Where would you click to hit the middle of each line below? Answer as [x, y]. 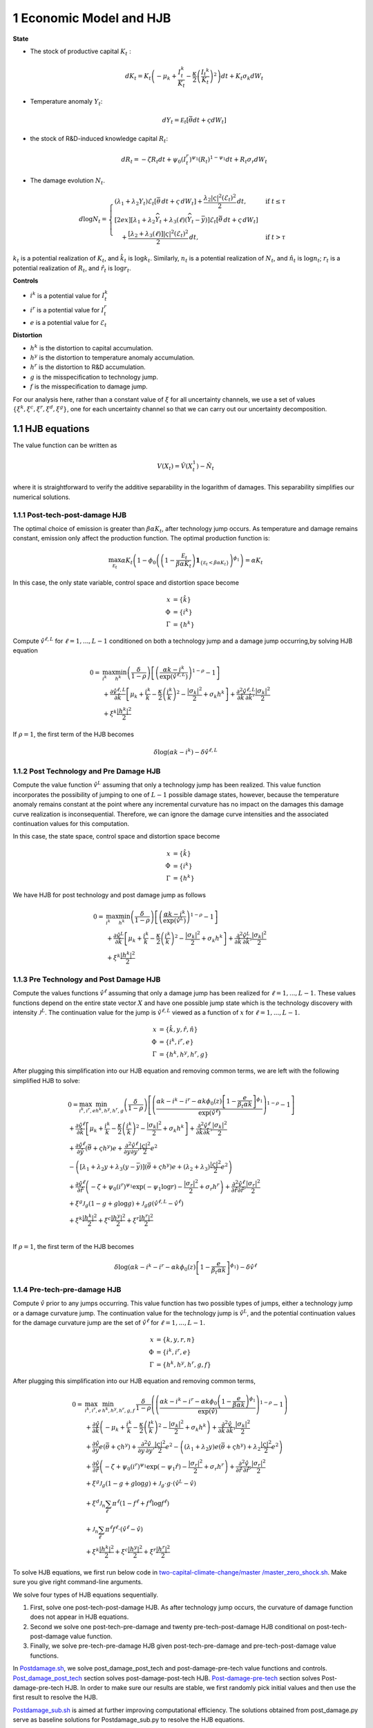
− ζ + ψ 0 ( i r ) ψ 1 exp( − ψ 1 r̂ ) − [146, 1467]
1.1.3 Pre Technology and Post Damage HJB [87, 979]
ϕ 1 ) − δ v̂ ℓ [243, 1267]
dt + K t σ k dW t [242, 77]
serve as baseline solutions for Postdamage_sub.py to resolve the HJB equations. [129, 1720]
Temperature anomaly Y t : [66, 102]
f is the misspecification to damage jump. [89, 386]
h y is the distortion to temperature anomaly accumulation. [112, 357]
